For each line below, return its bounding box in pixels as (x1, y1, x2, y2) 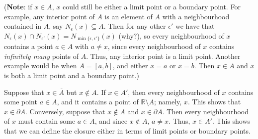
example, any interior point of (4, 11, 95, 21)
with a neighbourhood (162, 11, 230, 21)
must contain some (18, 116, 76, 126)
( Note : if (4, 1, 32, 11)
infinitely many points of (4, 50, 79, 61)
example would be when (4, 60, 77, 71)
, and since (94, 116, 128, 126)
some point (4, 96, 37, 107)
